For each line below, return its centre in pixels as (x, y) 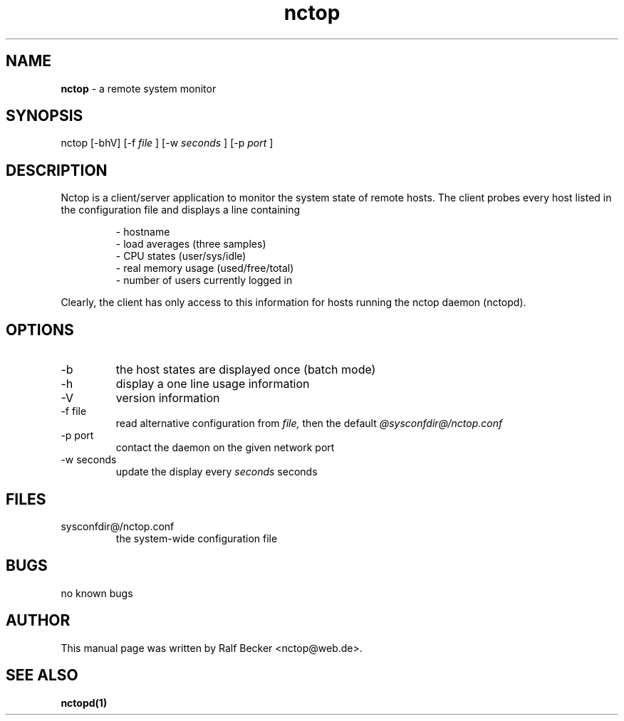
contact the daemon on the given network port (225, 448)
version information (168, 398)
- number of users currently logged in (204, 280)
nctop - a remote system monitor (139, 88)
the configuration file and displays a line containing (181, 210)
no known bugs (97, 593)
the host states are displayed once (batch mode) (246, 370)
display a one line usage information (213, 384)
